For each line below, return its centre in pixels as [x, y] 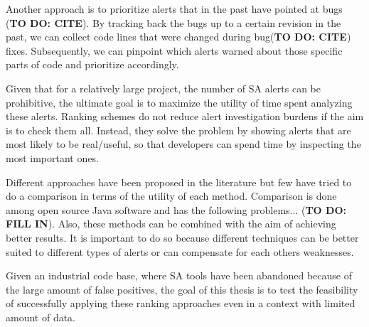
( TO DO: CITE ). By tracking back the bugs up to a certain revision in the [173, 22]
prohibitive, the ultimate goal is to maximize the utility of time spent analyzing [179, 102]
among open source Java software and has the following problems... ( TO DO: [176, 209]
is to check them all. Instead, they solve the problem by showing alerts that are [178, 130]
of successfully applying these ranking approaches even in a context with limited [181, 303]
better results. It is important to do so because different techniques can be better [182, 237]
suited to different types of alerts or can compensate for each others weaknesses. [180, 251]
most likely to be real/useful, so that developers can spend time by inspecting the [183, 144]
